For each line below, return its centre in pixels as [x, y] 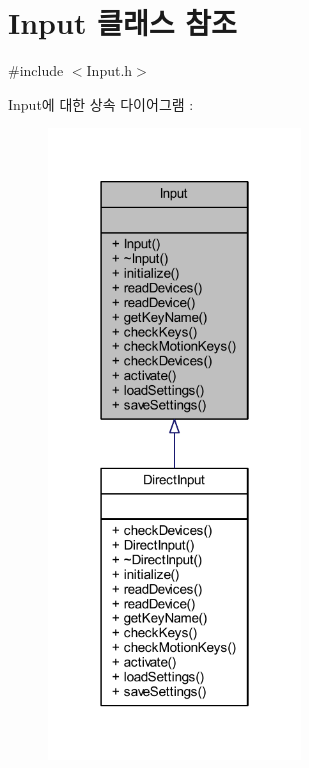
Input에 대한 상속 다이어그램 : [101, 103]
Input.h [109, 70]
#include [36, 70]
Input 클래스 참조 [122, 22]
